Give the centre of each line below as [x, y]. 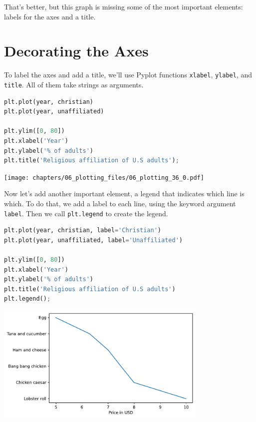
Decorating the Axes [76, 51]
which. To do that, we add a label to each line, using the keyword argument [120, 204]
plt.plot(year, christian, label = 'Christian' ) [83, 230]
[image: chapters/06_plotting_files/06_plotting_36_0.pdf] [104, 178]
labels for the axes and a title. [50, 16]
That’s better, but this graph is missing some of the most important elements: [124, 6]
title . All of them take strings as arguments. [74, 84]
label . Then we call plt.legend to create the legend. [86, 213]
